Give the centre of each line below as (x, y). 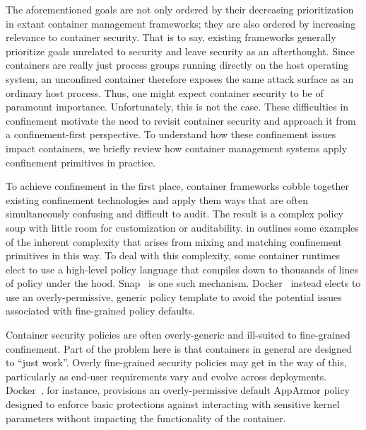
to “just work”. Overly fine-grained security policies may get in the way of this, (176, 362)
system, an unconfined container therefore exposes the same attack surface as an (180, 78)
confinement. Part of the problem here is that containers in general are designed (179, 348)
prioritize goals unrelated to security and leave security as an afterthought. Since (181, 51)
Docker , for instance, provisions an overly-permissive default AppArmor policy (178, 390)
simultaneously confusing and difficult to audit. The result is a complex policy (175, 214)
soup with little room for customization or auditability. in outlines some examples (182, 227)
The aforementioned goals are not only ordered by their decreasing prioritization (180, 9)
